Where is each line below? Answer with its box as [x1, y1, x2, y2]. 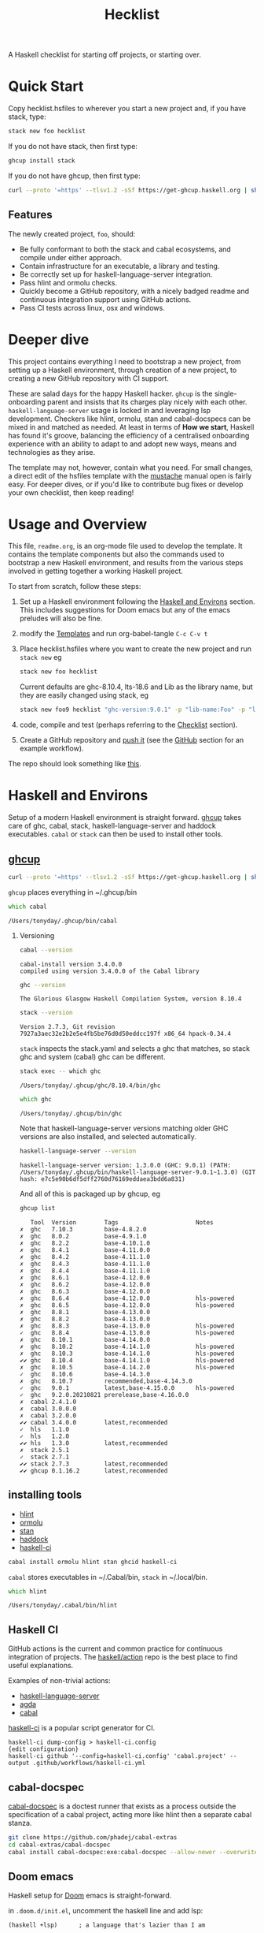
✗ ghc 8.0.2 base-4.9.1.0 [19, 1232, 147, 1240]
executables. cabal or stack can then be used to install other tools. [8, 829, 223, 839]
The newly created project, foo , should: [8, 229, 136, 238]
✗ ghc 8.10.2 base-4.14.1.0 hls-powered [19, 1343, 235, 1350]
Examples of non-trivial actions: [8, 1676, 112, 1685]
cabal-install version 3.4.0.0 [19, 960, 123, 968]
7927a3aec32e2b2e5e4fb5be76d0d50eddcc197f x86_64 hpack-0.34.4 [19, 1030, 232, 1038]
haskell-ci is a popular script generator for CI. [8, 1723, 156, 1733]
